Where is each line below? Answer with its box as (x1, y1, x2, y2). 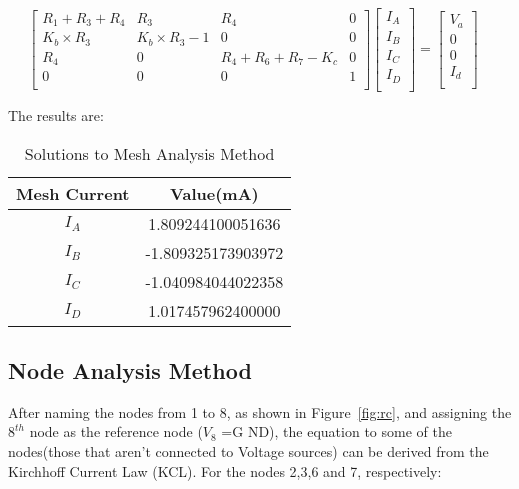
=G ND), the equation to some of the (221, 421, 452, 442)
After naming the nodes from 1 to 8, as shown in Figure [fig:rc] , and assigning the (8, 401, 512, 422)
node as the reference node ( (29, 421, 203, 442)
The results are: (8, 104, 104, 125)
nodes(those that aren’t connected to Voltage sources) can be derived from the (8, 440, 489, 461)
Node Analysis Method (8, 354, 252, 385)
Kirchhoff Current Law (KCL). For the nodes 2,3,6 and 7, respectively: (8, 460, 442, 481)
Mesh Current (16, 181, 130, 205)
